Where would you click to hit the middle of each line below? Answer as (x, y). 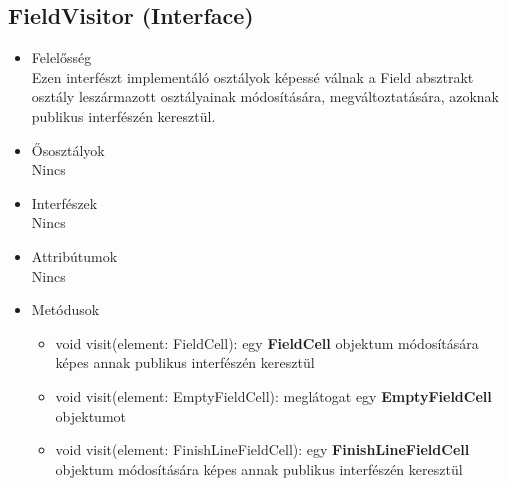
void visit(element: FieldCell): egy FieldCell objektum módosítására (267, 342)
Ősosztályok (68, 149)
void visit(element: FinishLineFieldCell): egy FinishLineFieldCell (262, 449)
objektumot (90, 415)
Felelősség (61, 57)
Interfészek (64, 202)
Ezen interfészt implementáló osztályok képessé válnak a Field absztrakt (252, 76)
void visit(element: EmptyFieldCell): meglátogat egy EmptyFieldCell (273, 395)
